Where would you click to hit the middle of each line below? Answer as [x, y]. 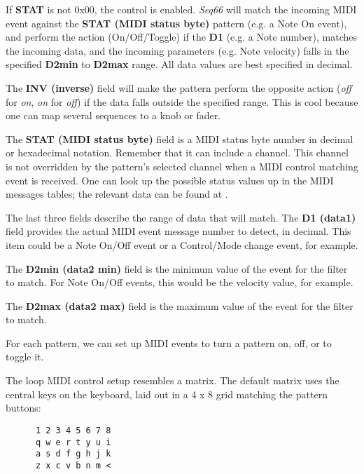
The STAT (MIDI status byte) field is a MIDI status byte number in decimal [180, 138]
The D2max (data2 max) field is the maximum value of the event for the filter [180, 305]
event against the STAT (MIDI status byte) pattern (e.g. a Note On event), [176, 23]
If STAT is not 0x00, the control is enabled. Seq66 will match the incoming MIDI [181, 9]
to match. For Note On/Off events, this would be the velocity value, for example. [180, 282]
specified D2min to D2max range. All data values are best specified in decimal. [179, 64]
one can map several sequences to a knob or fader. [113, 115]
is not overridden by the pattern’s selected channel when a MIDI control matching [182, 166]
